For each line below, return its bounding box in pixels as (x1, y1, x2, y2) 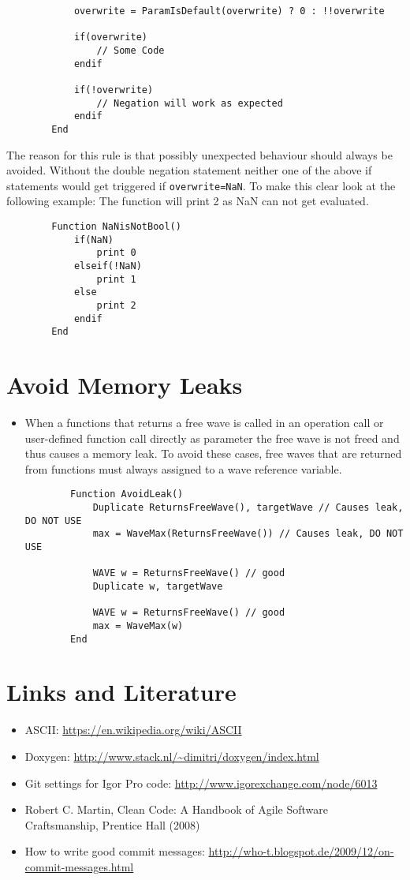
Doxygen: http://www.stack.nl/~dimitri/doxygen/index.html (24, 748, 319, 764)
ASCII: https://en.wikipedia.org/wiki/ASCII (24, 721, 242, 738)
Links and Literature (6, 676, 237, 708)
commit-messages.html (24, 858, 134, 874)
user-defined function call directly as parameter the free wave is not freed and (24, 429, 400, 446)
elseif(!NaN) (73, 260, 142, 271)
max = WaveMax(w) (92, 620, 184, 631)
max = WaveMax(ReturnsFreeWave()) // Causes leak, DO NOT (92, 528, 404, 540)
